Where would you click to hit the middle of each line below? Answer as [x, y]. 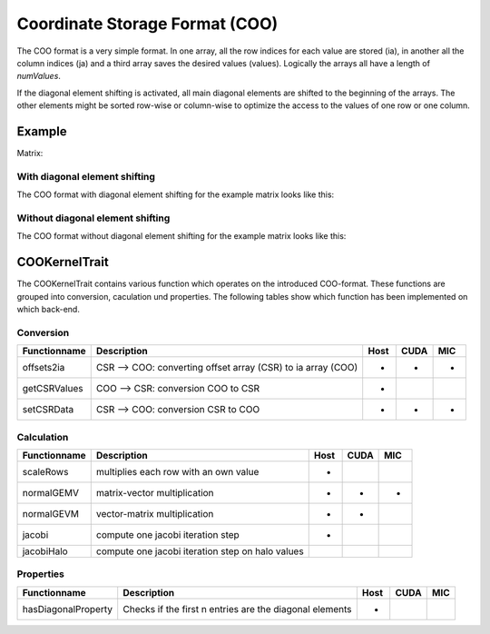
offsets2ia [44, 368]
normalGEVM [50, 513]
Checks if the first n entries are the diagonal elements [238, 609]
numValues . [39, 76]
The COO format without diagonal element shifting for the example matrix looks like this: [181, 236]
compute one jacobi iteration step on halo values [200, 551]
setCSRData [48, 410]
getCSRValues [53, 389]
